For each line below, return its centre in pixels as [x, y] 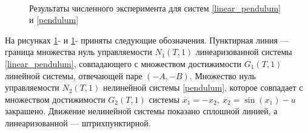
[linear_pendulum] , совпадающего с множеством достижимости [123, 63]
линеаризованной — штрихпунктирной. [78, 122]
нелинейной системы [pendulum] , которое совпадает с [203, 87]
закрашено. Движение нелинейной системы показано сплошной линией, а [141, 111]
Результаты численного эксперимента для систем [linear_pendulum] [155, 8]
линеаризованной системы [244, 52]
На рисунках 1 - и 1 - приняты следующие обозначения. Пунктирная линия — [147, 40]
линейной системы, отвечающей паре [74, 75]
